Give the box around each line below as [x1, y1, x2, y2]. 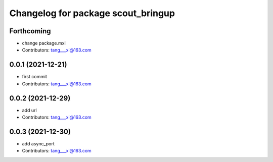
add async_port [22, 140, 55, 146]
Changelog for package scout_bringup [9, 8, 175, 19]
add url [22, 107, 37, 113]
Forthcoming [9, 27, 51, 35]
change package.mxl [22, 40, 66, 46]
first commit [22, 74, 48, 80]
